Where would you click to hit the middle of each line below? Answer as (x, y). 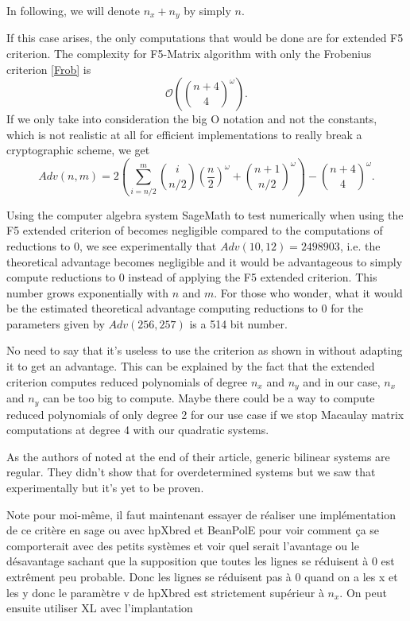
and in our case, (342, 381)
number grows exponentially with (87, 292)
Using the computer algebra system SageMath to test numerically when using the (205, 214)
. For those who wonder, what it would (308, 292)
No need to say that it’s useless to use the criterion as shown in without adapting (205, 350)
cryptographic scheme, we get (78, 150)
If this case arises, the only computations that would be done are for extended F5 (205, 38)
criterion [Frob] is (49, 69)
